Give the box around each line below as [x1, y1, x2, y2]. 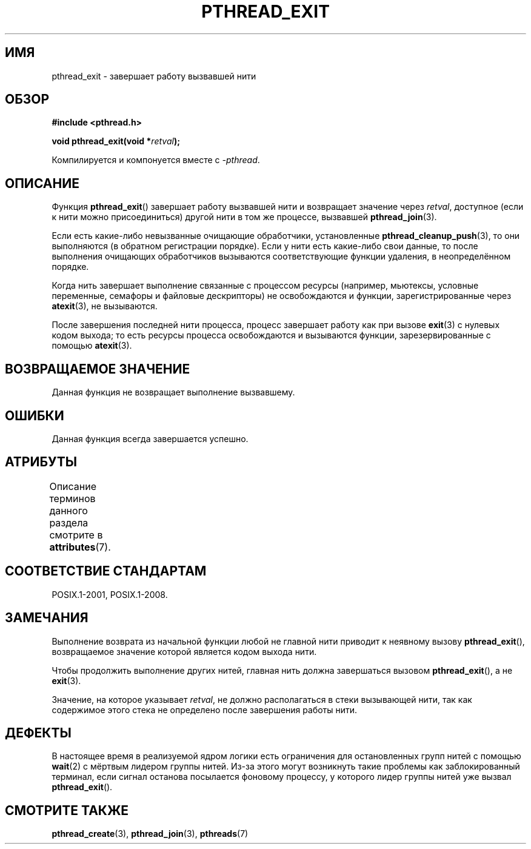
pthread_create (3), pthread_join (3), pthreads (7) [52, 828, 249, 839]
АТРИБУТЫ [5, 454, 78, 470]
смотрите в [49, 528, 103, 541]
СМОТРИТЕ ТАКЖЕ [5, 802, 129, 818]
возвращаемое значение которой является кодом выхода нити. [52, 646, 317, 657]
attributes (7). [49, 540, 111, 553]
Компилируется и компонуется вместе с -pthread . [52, 155, 260, 166]
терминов [49, 492, 96, 505]
